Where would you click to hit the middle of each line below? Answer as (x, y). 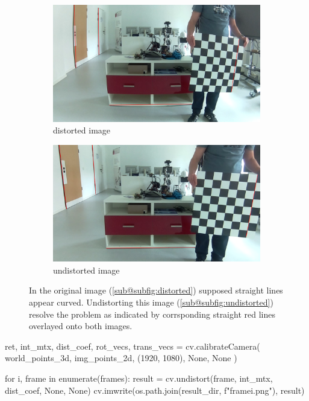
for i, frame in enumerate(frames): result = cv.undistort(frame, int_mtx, (139, 378)
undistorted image (86, 270)
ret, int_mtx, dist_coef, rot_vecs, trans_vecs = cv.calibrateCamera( (133, 346)
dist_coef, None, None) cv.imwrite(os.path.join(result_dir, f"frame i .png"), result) (155, 390)
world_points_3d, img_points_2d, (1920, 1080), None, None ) (121, 358)
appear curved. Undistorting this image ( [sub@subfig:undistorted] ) (151, 302)
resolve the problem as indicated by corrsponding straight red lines (152, 314)
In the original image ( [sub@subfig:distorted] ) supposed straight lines (156, 290)
